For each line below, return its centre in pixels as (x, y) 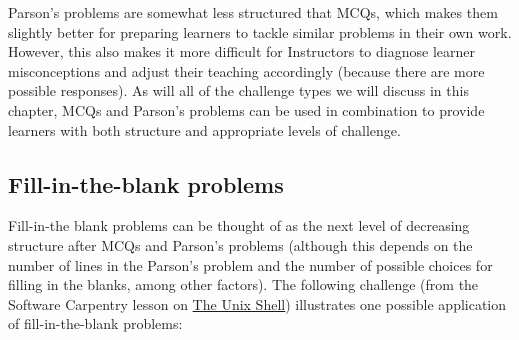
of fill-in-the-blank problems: (95, 323)
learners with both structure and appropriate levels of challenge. (204, 129)
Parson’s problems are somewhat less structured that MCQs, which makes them (253, 12)
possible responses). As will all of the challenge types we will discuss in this (238, 90)
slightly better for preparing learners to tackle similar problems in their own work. (260, 31)
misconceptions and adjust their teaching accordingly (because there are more (246, 70)
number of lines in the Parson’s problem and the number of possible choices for (250, 264)
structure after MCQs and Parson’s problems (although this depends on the (240, 244)
